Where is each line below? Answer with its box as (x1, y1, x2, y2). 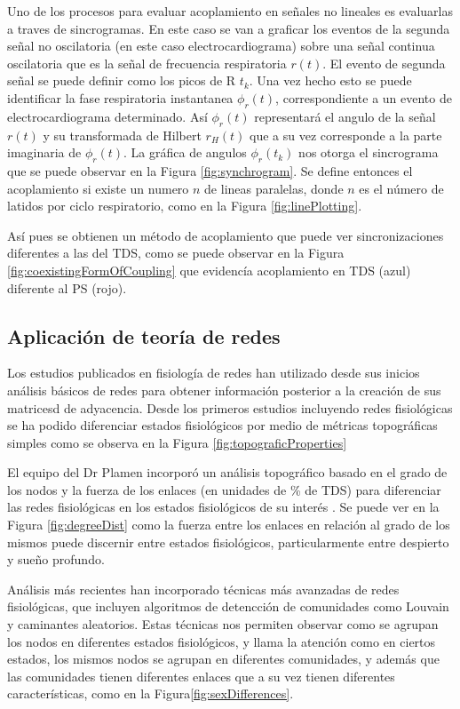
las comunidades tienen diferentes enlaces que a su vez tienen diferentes (7, 666, 395, 685)
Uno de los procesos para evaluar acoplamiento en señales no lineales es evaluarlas (7, 2, 453, 20)
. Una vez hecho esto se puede (249, 71, 412, 90)
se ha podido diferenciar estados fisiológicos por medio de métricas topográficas (7, 416, 438, 434)
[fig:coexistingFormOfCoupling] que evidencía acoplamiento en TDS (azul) (7, 260, 411, 279)
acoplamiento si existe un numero (7, 179, 189, 197)
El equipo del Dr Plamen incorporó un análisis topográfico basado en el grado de (7, 463, 448, 482)
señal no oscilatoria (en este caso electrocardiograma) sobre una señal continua (7, 36, 435, 55)
